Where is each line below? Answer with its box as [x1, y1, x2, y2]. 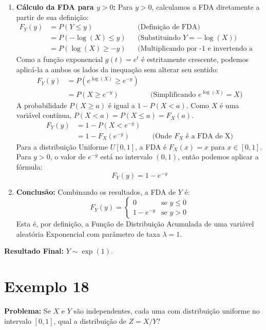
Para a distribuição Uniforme [16, 141, 108, 152]
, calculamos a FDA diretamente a [151, 2, 260, 12]
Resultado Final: [4, 245, 64, 256]
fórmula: [16, 161, 43, 172]
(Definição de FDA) [138, 24, 200, 31]
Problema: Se [4, 305, 51, 316]
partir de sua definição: [16, 11, 89, 22]
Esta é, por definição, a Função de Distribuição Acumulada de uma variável [16, 218, 254, 229]
